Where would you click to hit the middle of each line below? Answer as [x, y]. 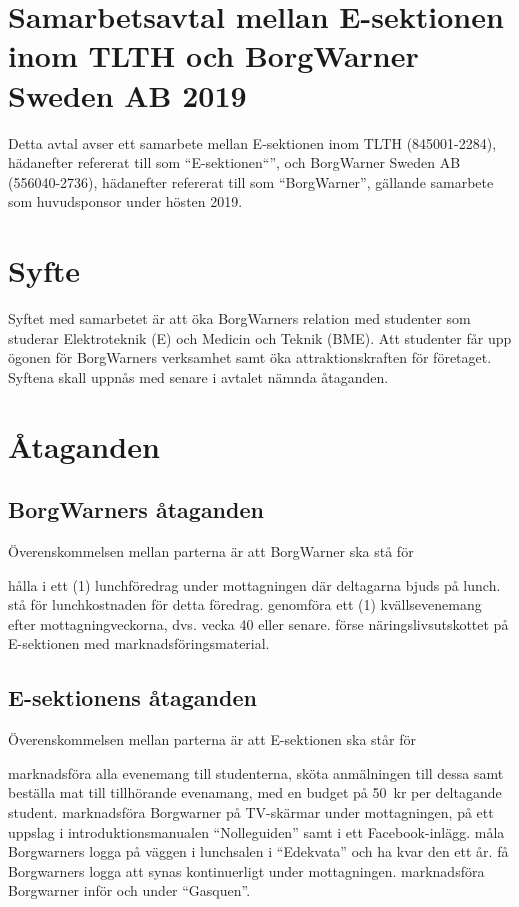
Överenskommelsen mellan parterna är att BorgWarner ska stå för [211, 550]
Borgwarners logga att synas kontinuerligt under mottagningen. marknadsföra [246, 870]
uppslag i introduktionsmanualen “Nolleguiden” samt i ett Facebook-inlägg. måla [256, 831]
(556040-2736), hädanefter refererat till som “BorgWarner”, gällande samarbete [251, 181]
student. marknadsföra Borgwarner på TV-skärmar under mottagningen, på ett [251, 811]
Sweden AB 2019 [127, 94]
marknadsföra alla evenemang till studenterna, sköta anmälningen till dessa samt [256, 772]
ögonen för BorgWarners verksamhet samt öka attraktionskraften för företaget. [250, 357]
